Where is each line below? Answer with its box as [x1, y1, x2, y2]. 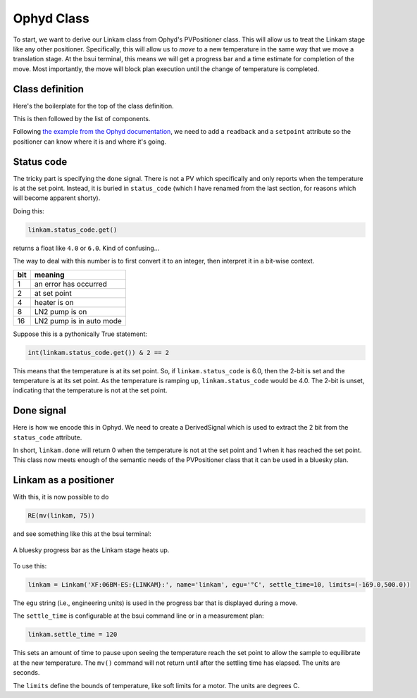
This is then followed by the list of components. [13, 115, 151, 123]
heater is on [34, 297, 74, 307]
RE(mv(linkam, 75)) [27, 511, 95, 520]
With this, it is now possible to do [13, 493, 109, 501]
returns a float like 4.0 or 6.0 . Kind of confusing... [13, 244, 160, 252]
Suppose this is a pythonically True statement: [13, 330, 148, 338]
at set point [34, 288, 72, 298]
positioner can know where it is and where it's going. [13, 137, 167, 146]
